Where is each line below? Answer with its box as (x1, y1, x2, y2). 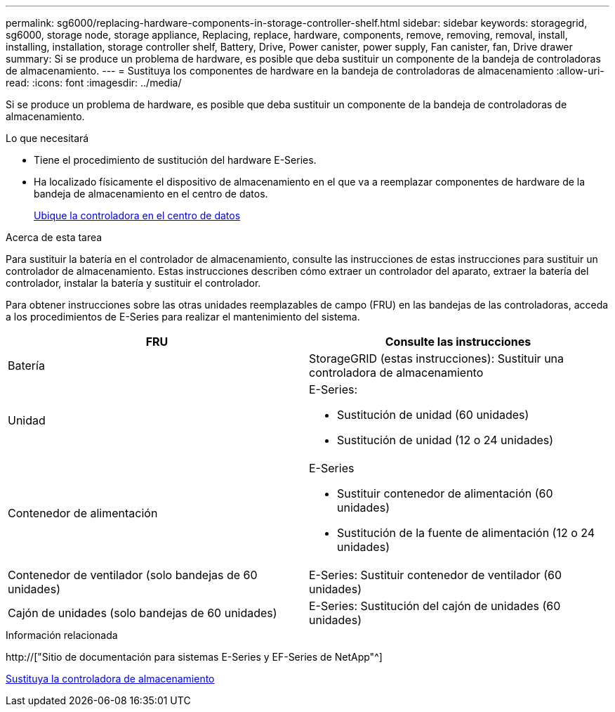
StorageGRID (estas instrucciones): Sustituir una (309, 351, 564, 365)
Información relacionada (6, 629, 118, 641)
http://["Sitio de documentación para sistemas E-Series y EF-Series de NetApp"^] (6, 651, 383, 663)
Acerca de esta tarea (6, 231, 102, 243)
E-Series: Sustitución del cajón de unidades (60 (309, 599, 561, 613)
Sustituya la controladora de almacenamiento (6, 673, 215, 685)
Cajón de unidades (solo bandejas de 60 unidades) (8, 606, 277, 620)
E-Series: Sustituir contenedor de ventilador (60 (309, 568, 562, 582)
